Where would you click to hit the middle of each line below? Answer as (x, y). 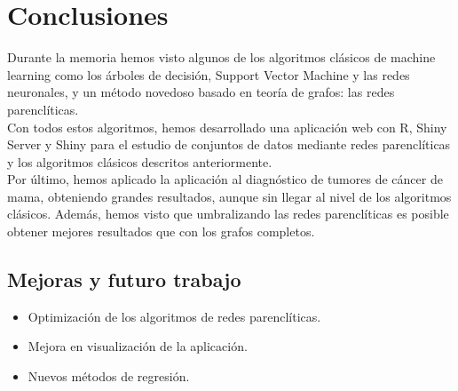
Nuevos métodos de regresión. (109, 376)
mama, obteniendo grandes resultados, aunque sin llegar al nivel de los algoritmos (229, 196)
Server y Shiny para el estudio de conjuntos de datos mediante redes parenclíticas (229, 144)
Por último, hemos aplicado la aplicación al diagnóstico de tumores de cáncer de (225, 179)
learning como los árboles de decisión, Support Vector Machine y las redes (209, 74)
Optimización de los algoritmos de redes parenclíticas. (174, 316)
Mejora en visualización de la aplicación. (138, 346)
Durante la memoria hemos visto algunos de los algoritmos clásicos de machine (221, 57)
